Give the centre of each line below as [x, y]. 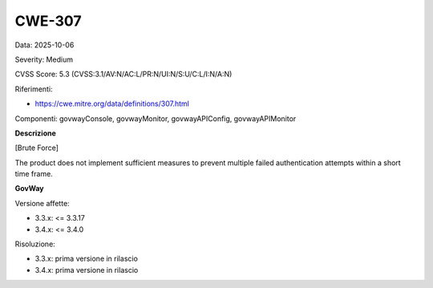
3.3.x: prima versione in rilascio [86, 259]
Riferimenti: [34, 89]
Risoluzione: [35, 244]
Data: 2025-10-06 [45, 45]
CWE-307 [48, 21]
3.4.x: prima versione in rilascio [87, 270]
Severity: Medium [44, 59]
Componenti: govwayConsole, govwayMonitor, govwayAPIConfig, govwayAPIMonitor [156, 118]
